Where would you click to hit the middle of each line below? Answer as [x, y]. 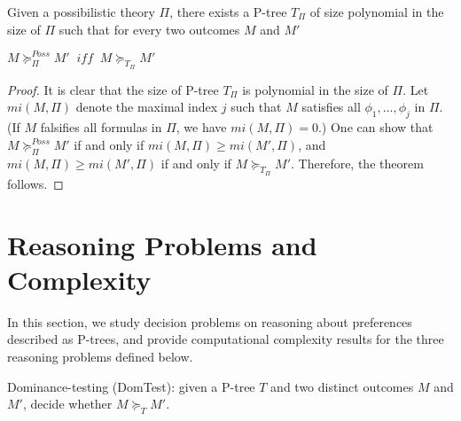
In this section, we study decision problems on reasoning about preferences [210, 321]
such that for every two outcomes [149, 29]
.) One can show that [375, 127]
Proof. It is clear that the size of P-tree [113, 89]
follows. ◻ [35, 183]
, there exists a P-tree [228, 12]
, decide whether [67, 404]
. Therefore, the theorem [357, 163]
